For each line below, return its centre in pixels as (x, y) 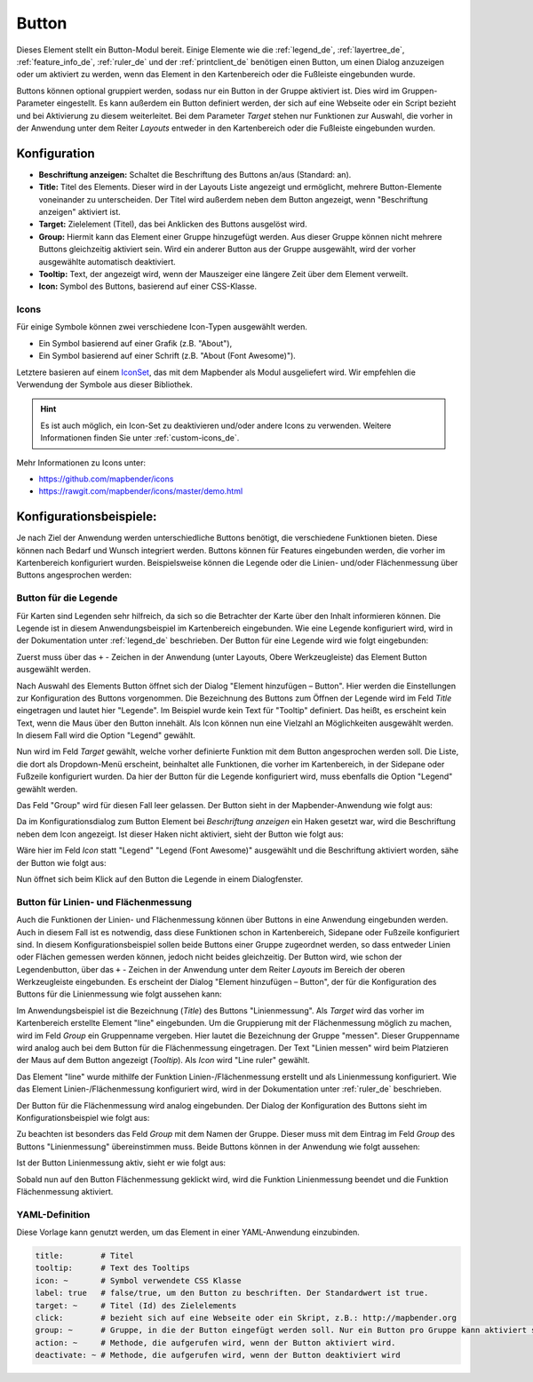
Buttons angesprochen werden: (74, 575)
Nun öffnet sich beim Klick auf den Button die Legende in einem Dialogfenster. (160, 879)
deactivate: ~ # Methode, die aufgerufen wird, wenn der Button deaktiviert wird (218, 1355)
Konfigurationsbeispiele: (87, 516)
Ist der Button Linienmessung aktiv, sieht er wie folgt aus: (121, 1163)
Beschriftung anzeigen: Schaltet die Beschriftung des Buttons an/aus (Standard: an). (195, 174)
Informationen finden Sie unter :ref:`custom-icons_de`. (140, 438)
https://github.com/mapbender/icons (106, 479)
